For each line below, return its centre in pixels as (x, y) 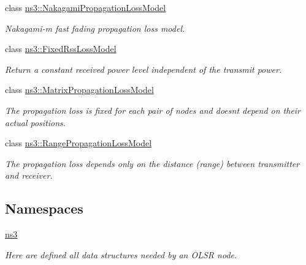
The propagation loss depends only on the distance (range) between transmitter (152, 163)
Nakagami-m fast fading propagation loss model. (95, 28)
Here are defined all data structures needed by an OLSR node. (121, 254)
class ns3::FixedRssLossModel (61, 49)
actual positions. (36, 122)
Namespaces (44, 208)
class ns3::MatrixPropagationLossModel (79, 90)
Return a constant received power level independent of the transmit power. (143, 69)
